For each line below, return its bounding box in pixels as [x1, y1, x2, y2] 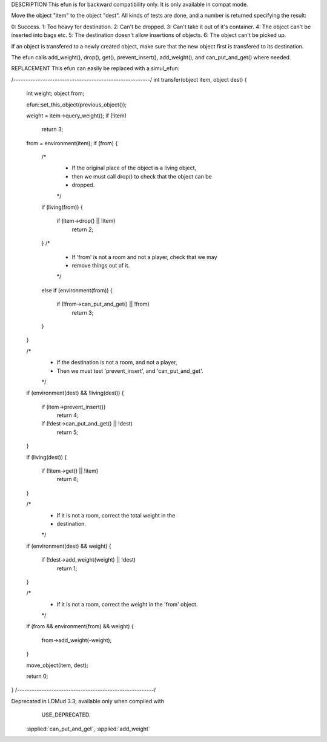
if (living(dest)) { [26, 453, 67, 461]
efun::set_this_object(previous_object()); [26, 100, 127, 108]
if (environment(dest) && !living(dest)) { [26, 389, 124, 396]
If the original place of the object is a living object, [71, 164, 197, 172]
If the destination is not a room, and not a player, [56, 359, 177, 366]
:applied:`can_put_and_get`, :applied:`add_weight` [26, 725, 151, 732]
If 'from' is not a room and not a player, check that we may [71, 253, 217, 260]
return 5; [56, 428, 79, 436]
